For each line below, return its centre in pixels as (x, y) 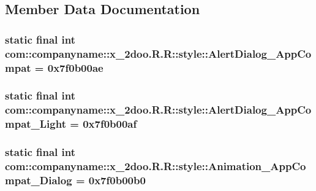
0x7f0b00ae (75, 67)
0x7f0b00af (110, 124)
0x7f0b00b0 (117, 180)
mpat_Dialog (39, 180)
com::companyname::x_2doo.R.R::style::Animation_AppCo (156, 166)
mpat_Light (36, 124)
